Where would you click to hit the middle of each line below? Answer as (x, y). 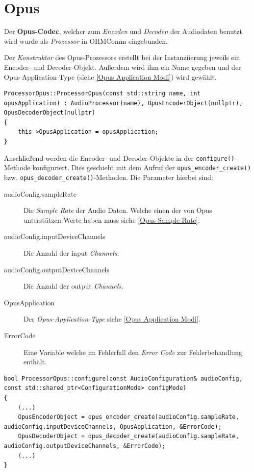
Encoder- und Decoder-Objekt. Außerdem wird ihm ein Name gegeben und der (123, 67)
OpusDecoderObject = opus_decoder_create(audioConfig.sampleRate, (128, 436)
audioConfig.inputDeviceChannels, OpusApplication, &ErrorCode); (113, 427)
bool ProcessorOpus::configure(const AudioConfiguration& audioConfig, (123, 378)
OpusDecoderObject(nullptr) (50, 113)
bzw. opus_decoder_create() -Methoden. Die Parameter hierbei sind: (109, 177)
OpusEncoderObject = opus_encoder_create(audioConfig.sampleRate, (128, 417)
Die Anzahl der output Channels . (74, 286)
